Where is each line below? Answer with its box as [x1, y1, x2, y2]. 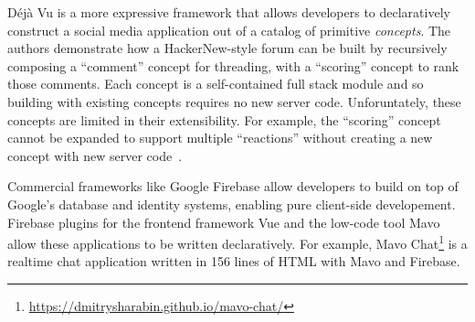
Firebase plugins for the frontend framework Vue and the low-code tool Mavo [7, 212, 440, 231]
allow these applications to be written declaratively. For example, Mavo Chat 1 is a [7, 231, 468, 252]
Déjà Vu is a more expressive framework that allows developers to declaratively [7, 3, 450, 21]
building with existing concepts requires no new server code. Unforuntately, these [7, 91, 461, 111]
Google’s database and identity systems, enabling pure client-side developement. [7, 194, 456, 213]
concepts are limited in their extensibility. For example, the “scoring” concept [7, 110, 441, 129]
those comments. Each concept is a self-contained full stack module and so [7, 74, 424, 93]
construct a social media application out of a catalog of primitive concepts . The [7, 20, 451, 39]
